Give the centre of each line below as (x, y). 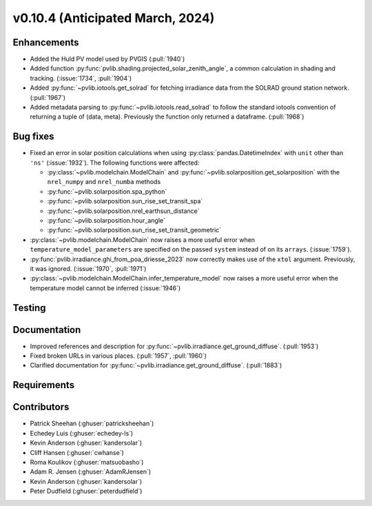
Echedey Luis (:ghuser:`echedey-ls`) (82, 433)
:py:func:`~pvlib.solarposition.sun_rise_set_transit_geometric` (134, 230)
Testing (29, 308)
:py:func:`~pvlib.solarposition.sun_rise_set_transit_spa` (125, 201)
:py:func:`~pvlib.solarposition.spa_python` (107, 191)
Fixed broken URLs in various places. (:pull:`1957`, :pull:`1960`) (118, 356)
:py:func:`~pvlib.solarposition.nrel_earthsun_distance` (123, 211)
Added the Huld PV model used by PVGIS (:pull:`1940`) (107, 59)
